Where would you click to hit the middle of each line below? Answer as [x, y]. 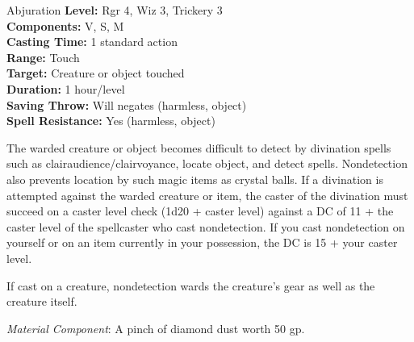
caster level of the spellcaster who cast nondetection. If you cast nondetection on [206, 226]
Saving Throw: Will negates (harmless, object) [127, 104]
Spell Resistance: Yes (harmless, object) [111, 121]
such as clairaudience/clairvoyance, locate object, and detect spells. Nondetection [207, 163]
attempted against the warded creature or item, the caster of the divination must [207, 195]
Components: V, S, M [65, 25]
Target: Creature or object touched [96, 73]
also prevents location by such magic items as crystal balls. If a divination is [195, 179]
